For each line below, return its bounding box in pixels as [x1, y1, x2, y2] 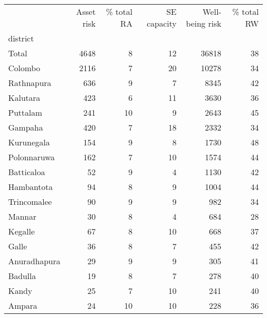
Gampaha [8, 121, 43, 133]
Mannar [8, 210, 36, 222]
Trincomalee [8, 196, 52, 207]
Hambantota [8, 181, 53, 193]
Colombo [8, 62, 41, 74]
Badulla [8, 270, 36, 282]
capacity [146, 17, 177, 29]
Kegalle [8, 225, 35, 237]
